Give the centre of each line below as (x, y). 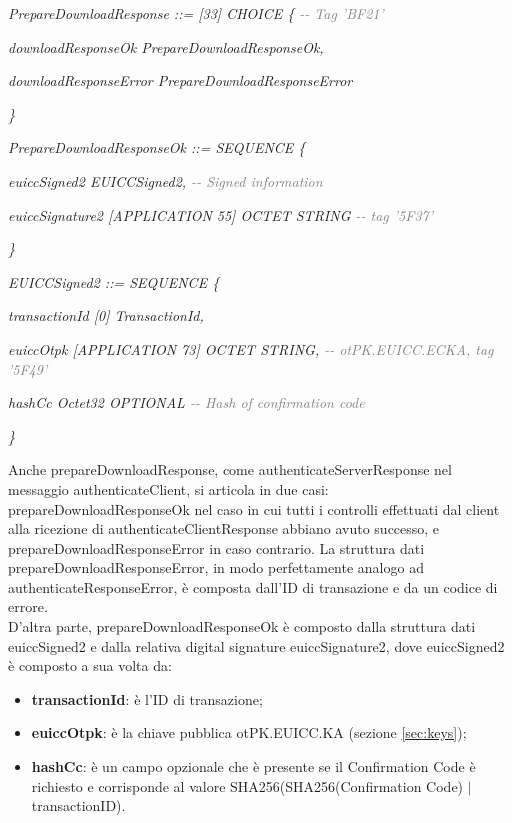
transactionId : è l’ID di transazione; (147, 698)
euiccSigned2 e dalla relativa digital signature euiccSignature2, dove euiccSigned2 (256, 645)
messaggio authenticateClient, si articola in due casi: (168, 488)
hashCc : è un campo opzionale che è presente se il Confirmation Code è (253, 766)
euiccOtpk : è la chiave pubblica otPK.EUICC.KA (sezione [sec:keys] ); (249, 732)
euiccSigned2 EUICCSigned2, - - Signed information (165, 180)
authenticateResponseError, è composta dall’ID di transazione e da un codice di (253, 586)
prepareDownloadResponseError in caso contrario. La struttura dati (216, 547)
